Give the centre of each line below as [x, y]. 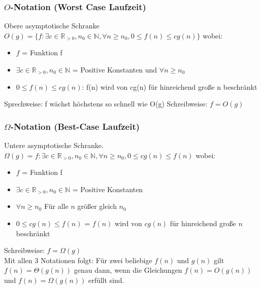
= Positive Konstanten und [115, 69]
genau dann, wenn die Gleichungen [128, 270]
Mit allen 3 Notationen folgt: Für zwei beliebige [78, 260]
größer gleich [97, 206]
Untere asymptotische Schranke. [54, 145]
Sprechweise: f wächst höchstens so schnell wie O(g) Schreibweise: [106, 104]
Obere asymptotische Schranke [52, 26]
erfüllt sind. [106, 280]
